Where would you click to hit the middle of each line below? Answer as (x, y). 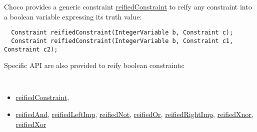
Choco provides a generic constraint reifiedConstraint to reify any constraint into (128, 6)
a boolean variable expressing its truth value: (73, 16)
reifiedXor (31, 124)
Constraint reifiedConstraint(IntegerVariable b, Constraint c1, (122, 41)
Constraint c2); (31, 49)
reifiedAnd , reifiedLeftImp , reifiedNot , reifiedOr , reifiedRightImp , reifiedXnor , (134, 114)
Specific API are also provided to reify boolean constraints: (94, 65)
